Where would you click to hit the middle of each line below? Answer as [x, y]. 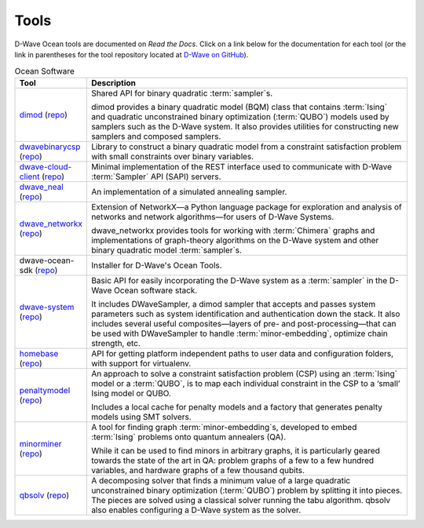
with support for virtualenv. [141, 363]
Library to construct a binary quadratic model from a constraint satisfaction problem [247, 147]
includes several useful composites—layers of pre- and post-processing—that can [244, 323]
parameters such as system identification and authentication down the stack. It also [246, 314]
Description [114, 82]
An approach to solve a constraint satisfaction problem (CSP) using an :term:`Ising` [245, 373]
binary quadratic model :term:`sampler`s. [167, 249]
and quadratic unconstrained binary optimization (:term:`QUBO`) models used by [240, 116]
